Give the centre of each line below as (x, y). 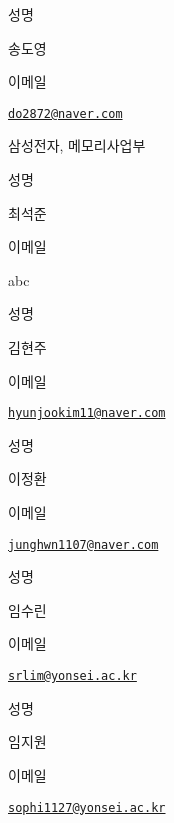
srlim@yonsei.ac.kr (72, 676)
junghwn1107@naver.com (83, 544)
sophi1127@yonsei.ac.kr (87, 807)
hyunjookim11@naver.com (87, 413)
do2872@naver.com (65, 113)
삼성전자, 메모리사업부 (77, 145)
